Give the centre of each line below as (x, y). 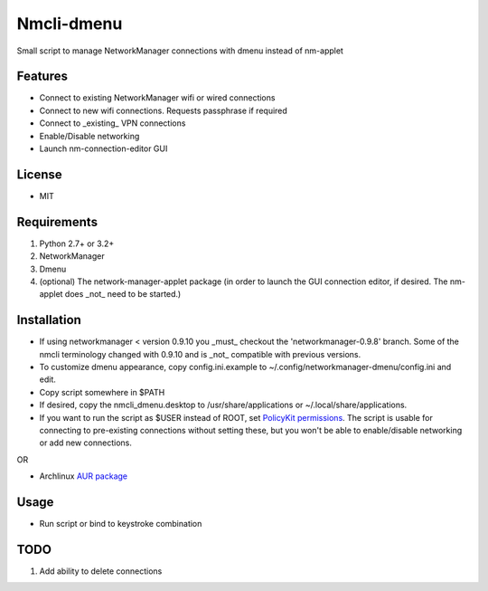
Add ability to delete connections (101, 571)
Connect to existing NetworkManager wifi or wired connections (157, 98)
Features (42, 76)
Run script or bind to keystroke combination (121, 524)
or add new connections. (86, 443)
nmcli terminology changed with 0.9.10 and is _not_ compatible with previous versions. (200, 354)
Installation (49, 320)
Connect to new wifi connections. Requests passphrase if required (164, 110)
